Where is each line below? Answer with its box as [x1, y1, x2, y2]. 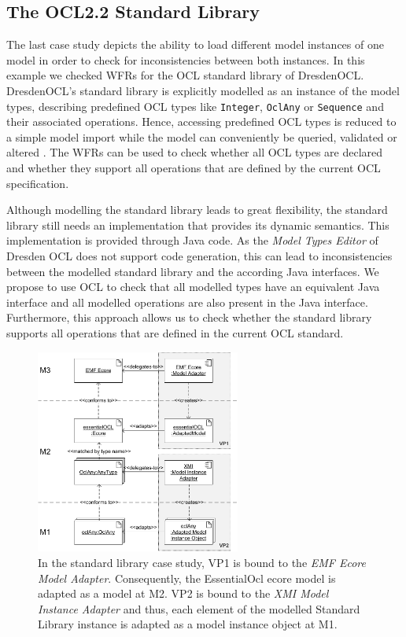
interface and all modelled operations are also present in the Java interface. [6, 293, 368, 310]
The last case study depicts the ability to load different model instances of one [6, 36, 384, 53]
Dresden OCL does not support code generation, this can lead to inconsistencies [6, 247, 393, 263]
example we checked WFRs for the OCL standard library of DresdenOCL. [6, 67, 364, 83]
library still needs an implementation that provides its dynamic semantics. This [6, 216, 389, 233]
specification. [6, 175, 69, 191]
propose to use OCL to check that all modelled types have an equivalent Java [6, 278, 380, 295]
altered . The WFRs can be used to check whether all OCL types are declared [6, 144, 383, 160]
